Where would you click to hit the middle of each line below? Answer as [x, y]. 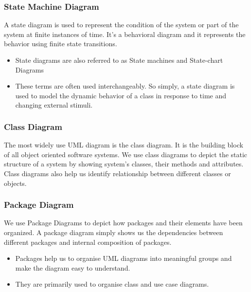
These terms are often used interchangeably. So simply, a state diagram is [125, 86]
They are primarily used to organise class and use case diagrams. [112, 284]
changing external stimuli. [54, 105]
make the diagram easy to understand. [73, 267]
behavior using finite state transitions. [61, 44]
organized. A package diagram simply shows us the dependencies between [114, 232]
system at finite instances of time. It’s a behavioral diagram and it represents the [125, 34]
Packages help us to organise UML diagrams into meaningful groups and [124, 258]
